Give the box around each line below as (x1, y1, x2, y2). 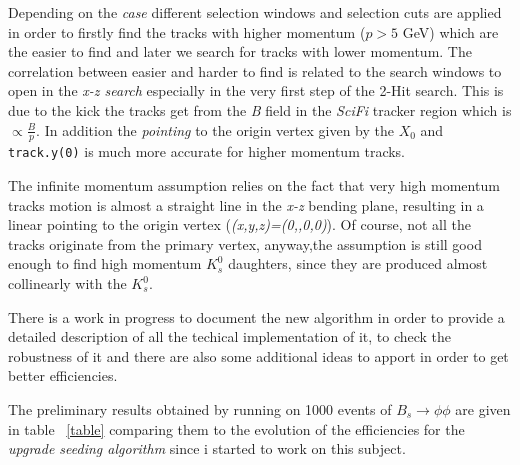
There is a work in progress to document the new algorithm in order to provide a (8, 306, 505, 327)
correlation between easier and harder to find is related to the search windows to (8, 60, 502, 81)
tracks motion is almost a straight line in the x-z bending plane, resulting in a (8, 194, 484, 215)
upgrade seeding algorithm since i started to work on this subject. (8, 438, 406, 459)
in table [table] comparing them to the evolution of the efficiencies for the (8, 418, 465, 439)
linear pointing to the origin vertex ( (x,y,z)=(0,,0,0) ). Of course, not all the (8, 214, 472, 235)
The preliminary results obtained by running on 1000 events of (8, 398, 392, 419)
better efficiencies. (8, 365, 118, 386)
